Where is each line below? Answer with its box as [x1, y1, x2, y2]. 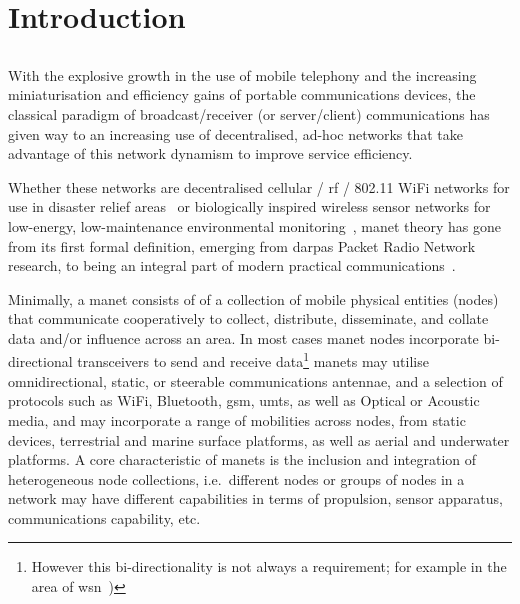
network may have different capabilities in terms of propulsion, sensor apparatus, [8, 488, 503, 509]
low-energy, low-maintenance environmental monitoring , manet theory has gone [8, 215, 501, 236]
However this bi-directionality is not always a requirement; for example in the [31, 556, 507, 577]
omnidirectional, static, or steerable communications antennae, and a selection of [8, 370, 503, 391]
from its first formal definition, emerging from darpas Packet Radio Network [8, 235, 476, 256]
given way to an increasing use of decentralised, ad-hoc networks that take [8, 123, 463, 144]
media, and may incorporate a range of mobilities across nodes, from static [8, 409, 466, 430]
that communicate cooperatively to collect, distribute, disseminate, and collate [8, 308, 489, 329]
